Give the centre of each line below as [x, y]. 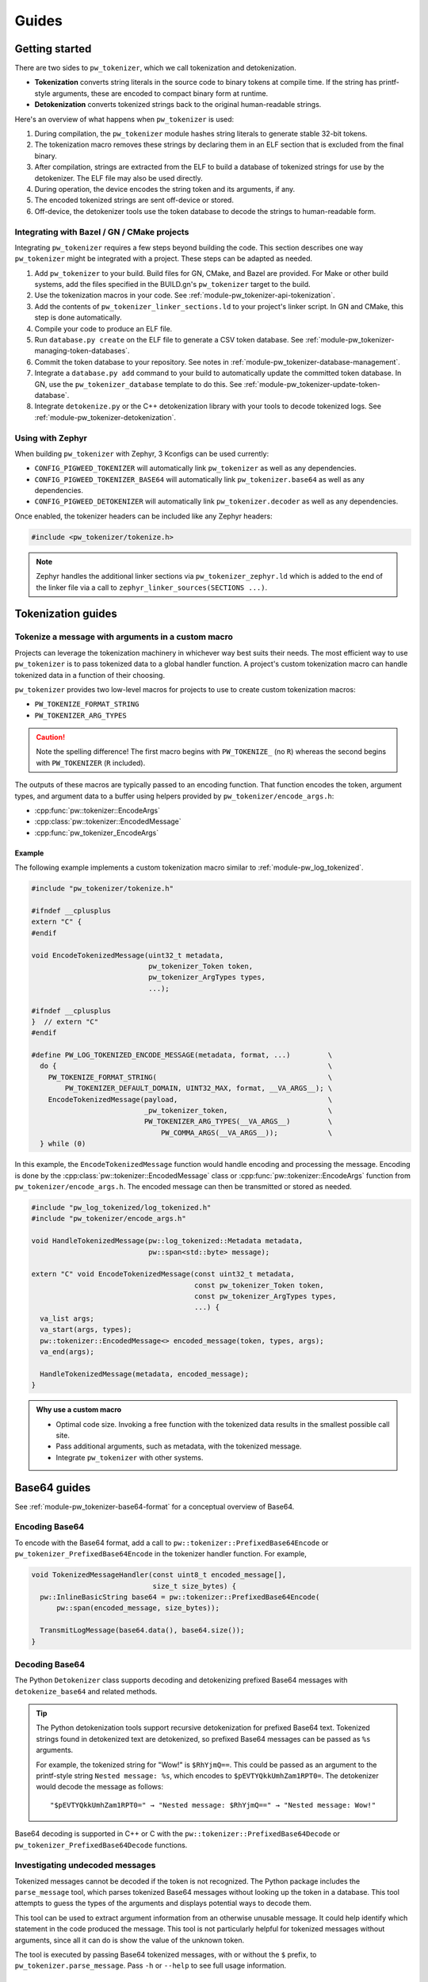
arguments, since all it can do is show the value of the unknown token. [130, 1940]
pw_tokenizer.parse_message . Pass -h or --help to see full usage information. [151, 1965]
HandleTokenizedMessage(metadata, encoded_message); [144, 1374]
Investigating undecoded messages [85, 1865]
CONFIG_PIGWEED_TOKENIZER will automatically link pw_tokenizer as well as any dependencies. [195, 469]
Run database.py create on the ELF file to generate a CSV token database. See [169, 340]
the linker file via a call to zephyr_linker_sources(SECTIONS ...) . [152, 587]
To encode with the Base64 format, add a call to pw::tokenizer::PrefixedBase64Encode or [172, 1543]
